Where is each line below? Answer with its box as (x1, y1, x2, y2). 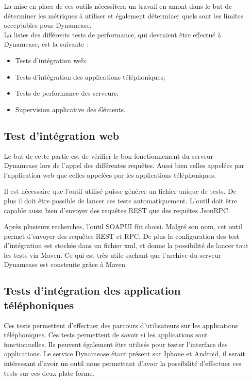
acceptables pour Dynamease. (4, 20, 92, 30)
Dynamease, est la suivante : (4, 39, 88, 49)
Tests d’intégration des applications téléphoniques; (15, 71, 165, 82)
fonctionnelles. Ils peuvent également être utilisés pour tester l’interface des (4, 339, 228, 349)
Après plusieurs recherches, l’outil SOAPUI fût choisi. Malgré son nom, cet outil (4, 221, 242, 232)
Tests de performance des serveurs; (15, 88, 119, 98)
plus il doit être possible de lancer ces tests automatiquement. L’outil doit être (4, 195, 237, 205)
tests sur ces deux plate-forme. (4, 367, 95, 378)
